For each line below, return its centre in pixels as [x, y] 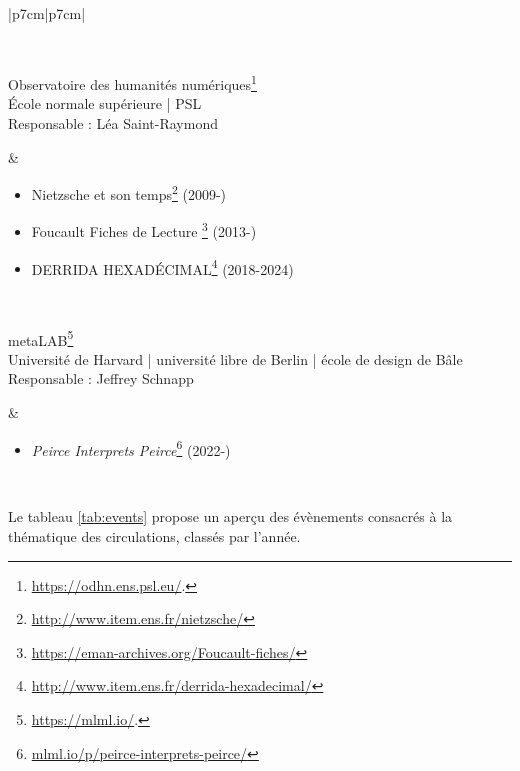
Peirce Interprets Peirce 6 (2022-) [131, 448]
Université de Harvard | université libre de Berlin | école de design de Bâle [235, 358]
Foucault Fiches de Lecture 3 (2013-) [144, 230]
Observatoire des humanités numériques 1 [132, 82]
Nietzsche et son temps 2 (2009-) [129, 192]
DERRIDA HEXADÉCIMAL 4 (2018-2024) [162, 267]
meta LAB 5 [41, 338]
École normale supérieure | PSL [105, 103]
